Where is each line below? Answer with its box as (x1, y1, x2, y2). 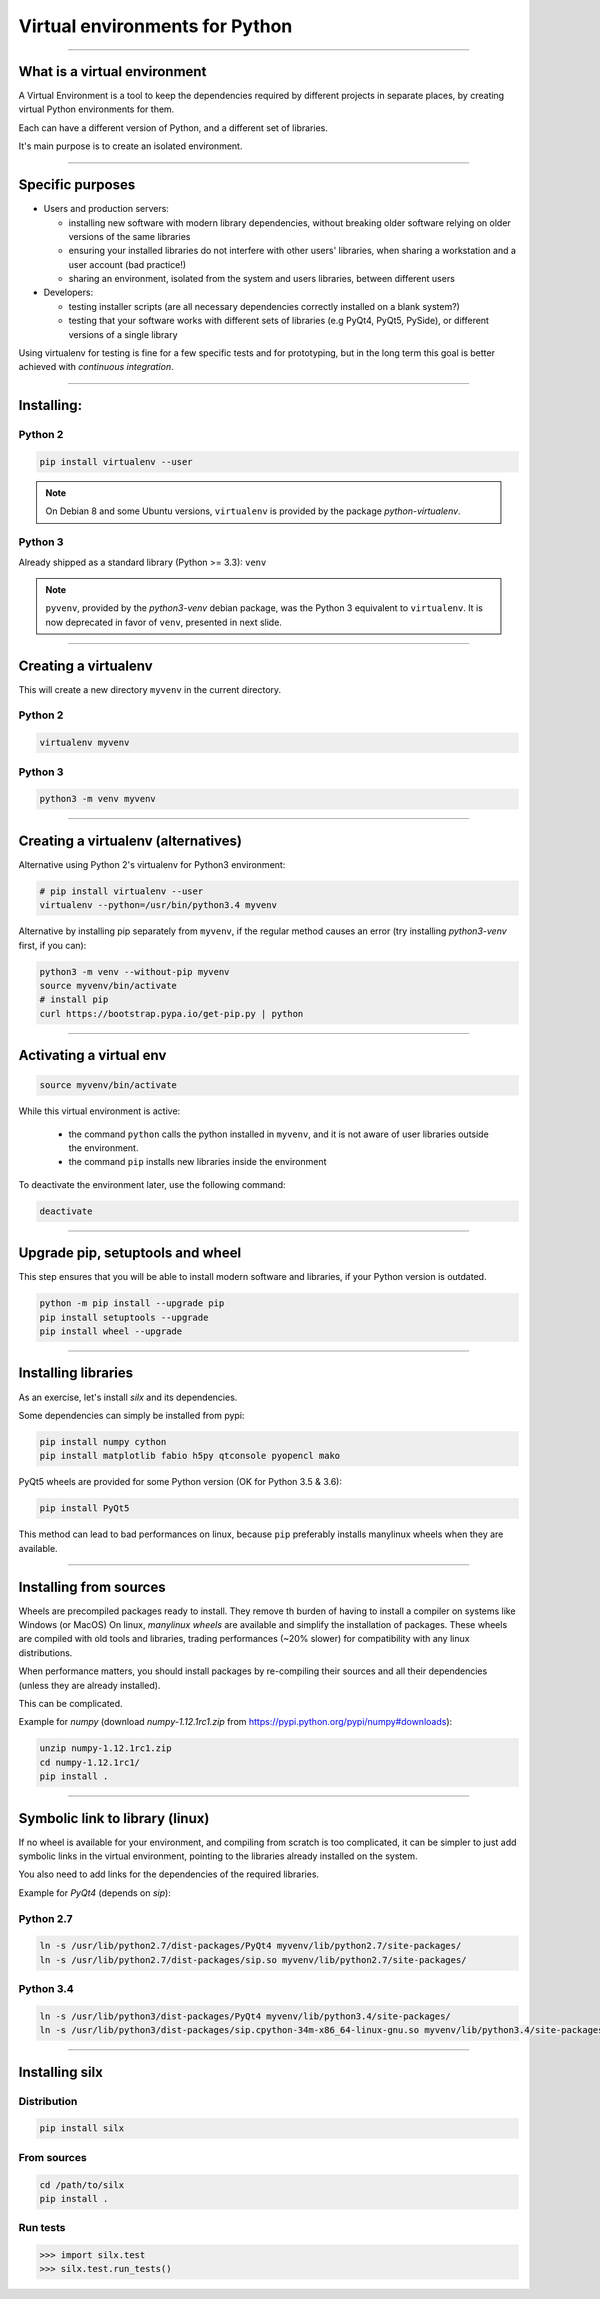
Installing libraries (18, 1365, 134, 1382)
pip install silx (39, 2123, 125, 2134)
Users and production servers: (43, 203, 170, 215)
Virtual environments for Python (18, 15, 293, 37)
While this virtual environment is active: (18, 1105, 181, 1117)
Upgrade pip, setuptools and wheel (18, 1245, 242, 1262)
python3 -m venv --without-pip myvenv (39, 966, 230, 977)
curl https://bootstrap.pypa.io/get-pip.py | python (39, 1008, 304, 1019)
